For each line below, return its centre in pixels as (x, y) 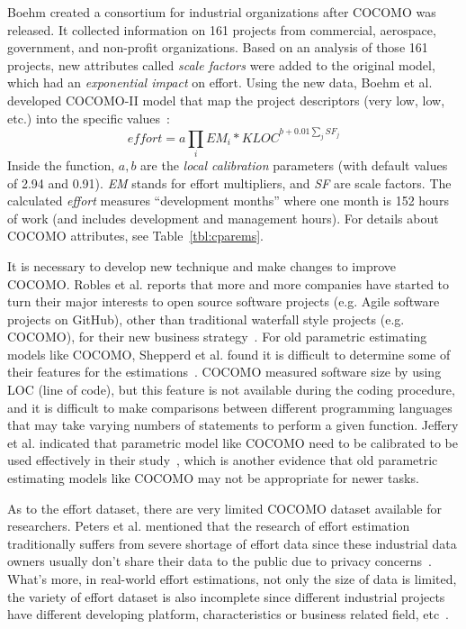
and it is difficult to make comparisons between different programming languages (230, 407)
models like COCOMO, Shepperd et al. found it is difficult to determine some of (229, 354)
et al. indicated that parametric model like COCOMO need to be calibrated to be (233, 442)
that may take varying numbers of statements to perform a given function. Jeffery (233, 425)
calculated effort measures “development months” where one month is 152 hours (228, 201)
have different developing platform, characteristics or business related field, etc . (229, 614)
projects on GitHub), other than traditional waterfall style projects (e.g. (206, 319)
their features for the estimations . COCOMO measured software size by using (224, 372)
